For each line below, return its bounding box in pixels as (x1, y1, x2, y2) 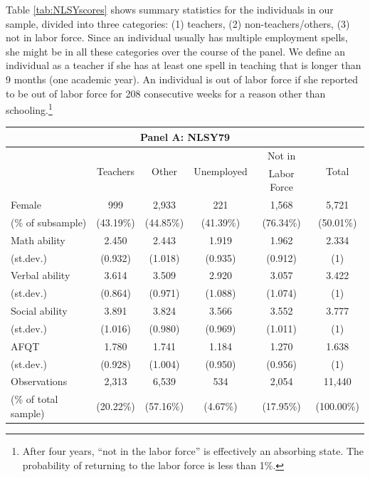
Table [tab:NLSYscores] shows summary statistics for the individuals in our (6, 2, 334, 16)
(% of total (11, 392, 58, 407)
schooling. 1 (6, 100, 53, 117)
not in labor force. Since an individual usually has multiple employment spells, (6, 30, 348, 45)
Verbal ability (11, 268, 70, 283)
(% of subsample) (11, 214, 87, 229)
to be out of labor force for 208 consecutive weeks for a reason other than (6, 85, 326, 100)
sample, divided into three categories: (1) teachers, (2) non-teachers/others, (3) (6, 16, 350, 31)
